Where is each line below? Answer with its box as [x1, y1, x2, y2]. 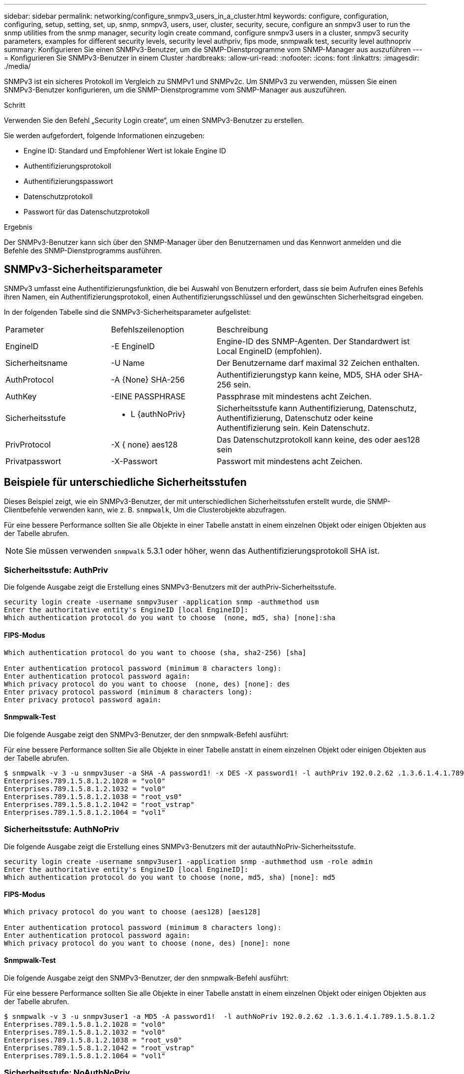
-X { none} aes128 [111, 439, 178, 449]
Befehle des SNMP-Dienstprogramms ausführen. [4, 246, 162, 255]
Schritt [4, 101, 26, 109]
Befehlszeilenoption [111, 324, 184, 334]
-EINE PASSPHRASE [111, 391, 186, 401]
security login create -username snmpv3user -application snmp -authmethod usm [4, 598, 319, 606]
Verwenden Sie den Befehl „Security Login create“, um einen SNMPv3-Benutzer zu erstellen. [4, 116, 304, 124]
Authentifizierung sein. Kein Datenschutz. [217, 422, 370, 433]
